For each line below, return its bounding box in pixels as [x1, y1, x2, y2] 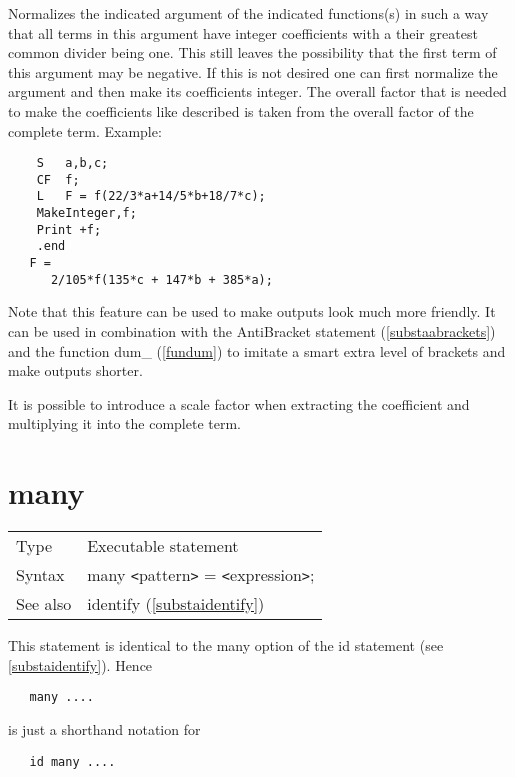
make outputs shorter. [8, 360, 143, 381]
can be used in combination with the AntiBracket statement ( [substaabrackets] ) [8, 321, 496, 341]
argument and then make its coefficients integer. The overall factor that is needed [8, 81, 507, 102]
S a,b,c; [36, 156, 109, 171]
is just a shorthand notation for [8, 718, 201, 739]
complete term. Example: [8, 120, 162, 141]
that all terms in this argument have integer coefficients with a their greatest [8, 22, 478, 43]
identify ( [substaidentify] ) [87, 592, 265, 616]
